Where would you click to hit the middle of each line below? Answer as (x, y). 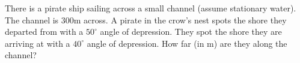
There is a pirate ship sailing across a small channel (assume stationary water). (151, 8)
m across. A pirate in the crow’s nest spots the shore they (180, 19)
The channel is (32, 19)
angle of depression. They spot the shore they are (191, 31)
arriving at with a (38, 43)
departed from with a (44, 31)
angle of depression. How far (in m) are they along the (187, 43)
